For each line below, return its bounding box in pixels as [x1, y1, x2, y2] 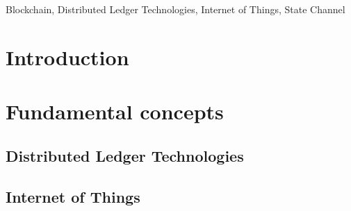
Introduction [6, 42, 129, 71]
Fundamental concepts [6, 97, 224, 126]
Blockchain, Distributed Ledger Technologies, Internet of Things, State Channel [6, 2, 345, 16]
